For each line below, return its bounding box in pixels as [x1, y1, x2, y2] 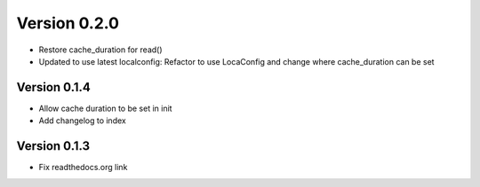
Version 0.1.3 [16, 138, 91, 154]
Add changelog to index [38, 115, 126, 126]
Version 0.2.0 [16, 13, 120, 33]
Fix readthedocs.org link [38, 162, 128, 173]
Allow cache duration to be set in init [38, 103, 172, 113]
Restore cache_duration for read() [38, 44, 164, 55]
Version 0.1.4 [16, 80, 91, 95]
